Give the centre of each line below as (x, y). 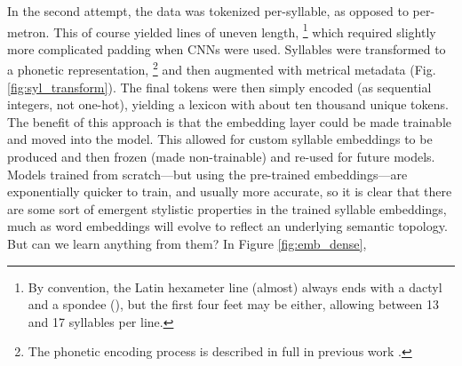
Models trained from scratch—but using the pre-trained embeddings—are (207, 174)
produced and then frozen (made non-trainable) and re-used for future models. (221, 157)
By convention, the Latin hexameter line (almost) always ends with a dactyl (235, 286)
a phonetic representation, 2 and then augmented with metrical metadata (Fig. (222, 68)
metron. (28, 32)
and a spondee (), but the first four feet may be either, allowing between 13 (234, 304)
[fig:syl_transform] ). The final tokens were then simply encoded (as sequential (219, 87)
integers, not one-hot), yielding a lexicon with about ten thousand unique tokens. (228, 104)
